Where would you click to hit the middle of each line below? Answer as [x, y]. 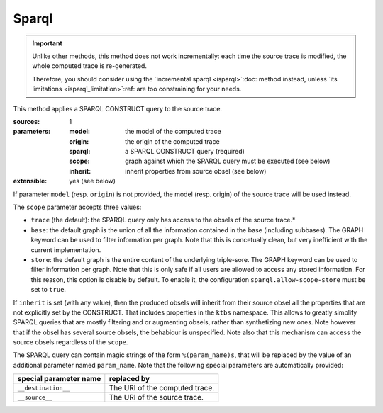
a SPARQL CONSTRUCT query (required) [185, 152]
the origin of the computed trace [172, 141]
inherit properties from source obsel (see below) [196, 171]
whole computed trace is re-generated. [89, 66]
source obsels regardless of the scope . [71, 342]
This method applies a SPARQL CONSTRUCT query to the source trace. [118, 108]
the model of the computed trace [173, 132]
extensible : [30, 181]
